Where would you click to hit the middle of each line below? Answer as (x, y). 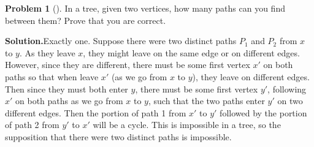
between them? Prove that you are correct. (86, 20)
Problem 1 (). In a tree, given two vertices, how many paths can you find (145, 8)
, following (287, 89)
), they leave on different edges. (251, 76)
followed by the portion (263, 112)
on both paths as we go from (69, 101)
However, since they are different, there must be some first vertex (128, 65)
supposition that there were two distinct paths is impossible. (118, 136)
